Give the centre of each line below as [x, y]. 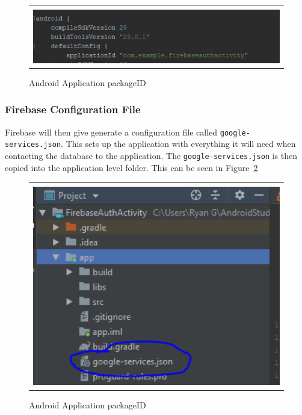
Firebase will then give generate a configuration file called [111, 132]
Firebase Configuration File [73, 109]
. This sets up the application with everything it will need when [178, 144]
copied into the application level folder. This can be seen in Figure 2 [131, 167]
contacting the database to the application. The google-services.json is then [151, 155]
